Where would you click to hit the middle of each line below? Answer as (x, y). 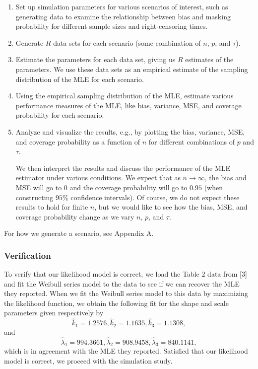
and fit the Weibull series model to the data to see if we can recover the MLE (122, 283)
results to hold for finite (52, 207)
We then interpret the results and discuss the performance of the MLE (123, 168)
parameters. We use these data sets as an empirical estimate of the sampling (132, 69)
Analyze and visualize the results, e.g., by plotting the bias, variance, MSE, (130, 131)
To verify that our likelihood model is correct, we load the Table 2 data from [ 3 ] (126, 274)
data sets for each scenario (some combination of (127, 42)
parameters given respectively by (54, 313)
